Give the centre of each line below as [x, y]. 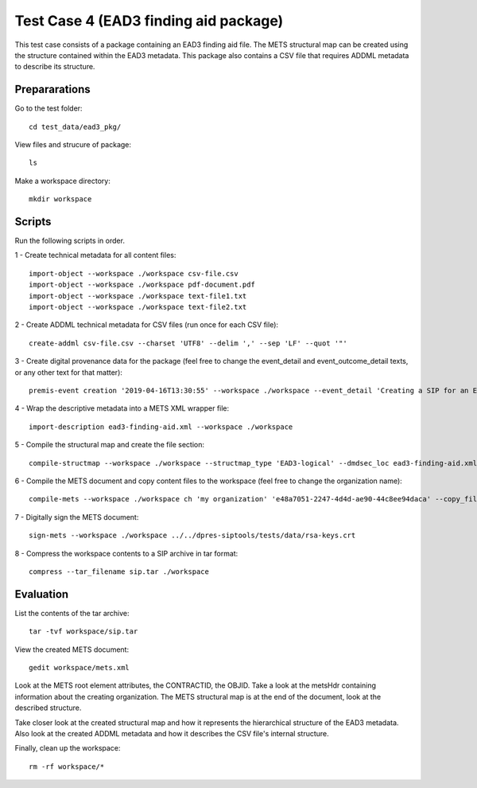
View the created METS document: [72, 650]
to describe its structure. [55, 67]
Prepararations [52, 90]
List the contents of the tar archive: [72, 613]
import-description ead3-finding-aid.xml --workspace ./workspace [161, 427]
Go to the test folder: [48, 108]
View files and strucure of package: [73, 145]
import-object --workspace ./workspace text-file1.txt [138, 296]
